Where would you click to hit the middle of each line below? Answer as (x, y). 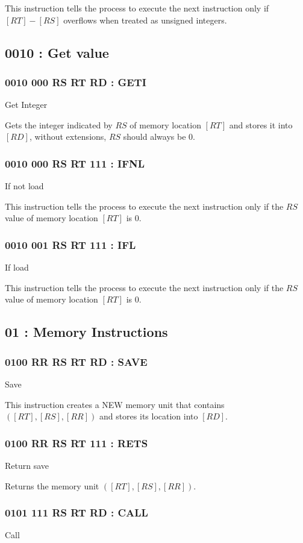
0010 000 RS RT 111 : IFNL (75, 163)
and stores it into (261, 124)
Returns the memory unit (52, 485)
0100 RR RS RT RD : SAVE (76, 361)
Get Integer (26, 105)
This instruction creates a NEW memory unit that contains (115, 404)
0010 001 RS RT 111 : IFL (70, 244)
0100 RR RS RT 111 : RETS (77, 443)
